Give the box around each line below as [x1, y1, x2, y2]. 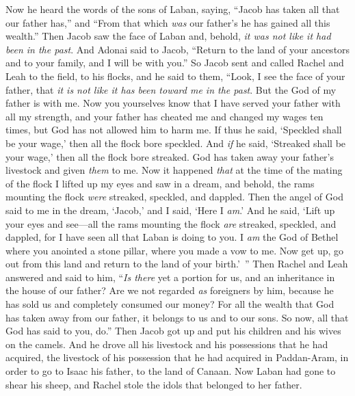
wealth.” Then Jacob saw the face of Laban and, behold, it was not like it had [5, 29, 331, 43]
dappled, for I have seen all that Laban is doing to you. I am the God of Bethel [5, 230, 339, 244]
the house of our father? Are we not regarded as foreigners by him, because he [5, 283, 334, 298]
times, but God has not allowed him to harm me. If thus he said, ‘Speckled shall [5, 122, 342, 137]
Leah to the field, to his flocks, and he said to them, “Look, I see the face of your [5, 68, 345, 83]
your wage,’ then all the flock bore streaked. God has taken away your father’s [5, 149, 334, 163]
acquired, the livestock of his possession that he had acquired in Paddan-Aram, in [5, 350, 349, 365]
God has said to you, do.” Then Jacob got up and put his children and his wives [5, 324, 341, 338]
